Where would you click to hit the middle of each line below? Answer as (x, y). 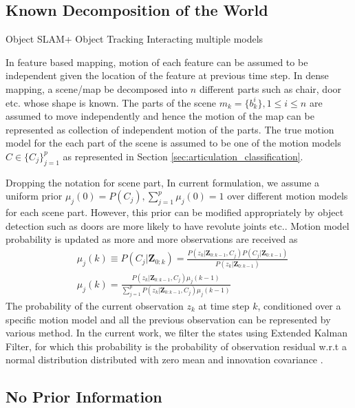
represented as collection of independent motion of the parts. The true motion (170, 129)
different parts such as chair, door (270, 88)
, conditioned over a (299, 306)
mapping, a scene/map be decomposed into (97, 88)
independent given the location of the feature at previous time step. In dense (167, 75)
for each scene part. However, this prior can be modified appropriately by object (175, 212)
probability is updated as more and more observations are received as (152, 239)
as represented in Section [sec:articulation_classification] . (183, 156)
